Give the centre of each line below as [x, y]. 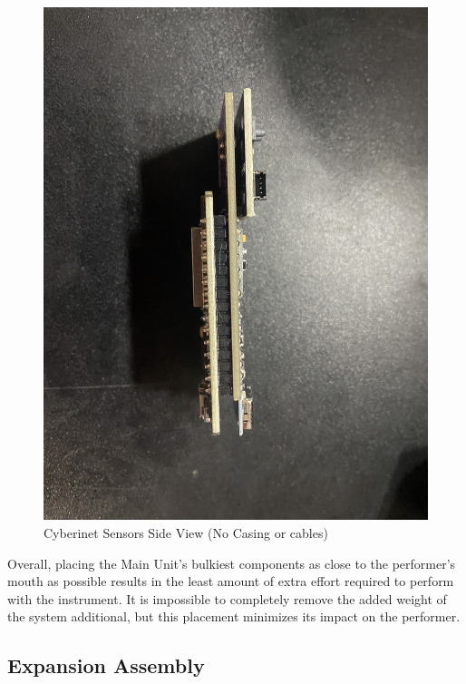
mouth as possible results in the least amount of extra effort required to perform [231, 581]
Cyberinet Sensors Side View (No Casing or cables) [186, 532]
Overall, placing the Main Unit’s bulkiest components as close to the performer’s [232, 563]
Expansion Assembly [106, 665]
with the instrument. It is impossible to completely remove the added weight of [227, 598]
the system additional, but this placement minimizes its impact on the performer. [234, 616]
